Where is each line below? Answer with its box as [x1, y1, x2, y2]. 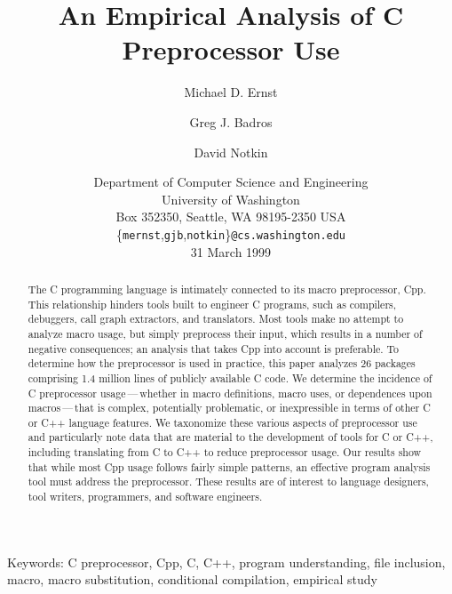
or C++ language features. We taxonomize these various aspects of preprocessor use [28, 414, 417, 429]
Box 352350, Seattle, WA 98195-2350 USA [115, 207, 346, 226]
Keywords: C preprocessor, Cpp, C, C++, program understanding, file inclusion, [7, 552, 446, 571]
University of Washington [162, 189, 300, 208]
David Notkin [194, 142, 268, 161]
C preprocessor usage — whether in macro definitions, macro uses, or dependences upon [28, 385, 432, 400]
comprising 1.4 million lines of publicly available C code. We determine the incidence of [28, 370, 432, 385]
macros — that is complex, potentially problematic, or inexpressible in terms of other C [28, 400, 431, 415]
